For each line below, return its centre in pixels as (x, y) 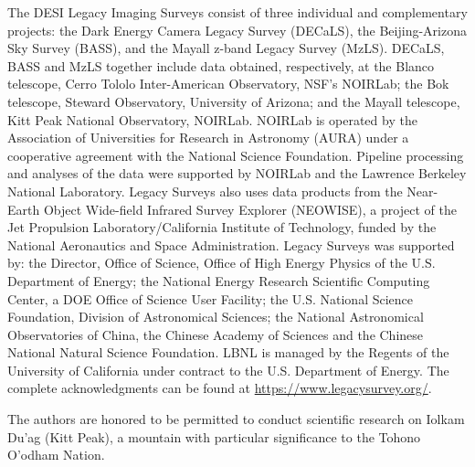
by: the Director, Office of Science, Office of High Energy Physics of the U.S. (222, 263)
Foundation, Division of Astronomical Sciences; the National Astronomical (216, 317)
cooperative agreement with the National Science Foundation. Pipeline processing (236, 155)
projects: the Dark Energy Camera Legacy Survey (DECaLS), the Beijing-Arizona (237, 30)
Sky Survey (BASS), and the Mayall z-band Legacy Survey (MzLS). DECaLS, (226, 48)
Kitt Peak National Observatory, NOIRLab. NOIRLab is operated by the (212, 119)
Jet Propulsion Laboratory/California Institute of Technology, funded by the (222, 227)
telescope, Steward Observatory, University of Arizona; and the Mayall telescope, (234, 101)
